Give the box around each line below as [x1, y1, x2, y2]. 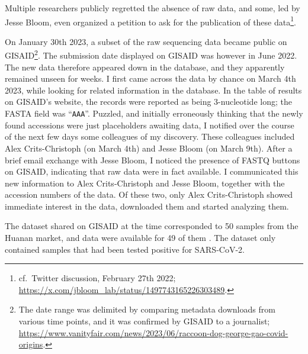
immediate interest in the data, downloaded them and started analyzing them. [5, 199, 289, 212]
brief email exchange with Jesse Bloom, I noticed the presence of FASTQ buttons [5, 153, 300, 166]
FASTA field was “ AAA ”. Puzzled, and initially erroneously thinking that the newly [5, 107, 303, 120]
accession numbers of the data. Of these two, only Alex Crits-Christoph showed [5, 188, 293, 201]
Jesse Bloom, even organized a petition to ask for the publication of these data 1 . [5, 14, 296, 28]
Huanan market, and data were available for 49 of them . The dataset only [5, 231, 276, 244]
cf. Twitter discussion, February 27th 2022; [18, 272, 176, 284]
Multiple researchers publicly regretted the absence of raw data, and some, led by [5, 2, 300, 14]
